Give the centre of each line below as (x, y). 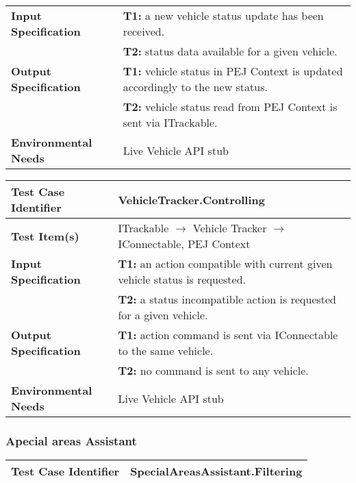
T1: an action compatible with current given (225, 263)
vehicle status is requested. (182, 279)
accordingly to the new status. (195, 87)
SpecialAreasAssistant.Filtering (216, 471)
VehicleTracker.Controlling (191, 199)
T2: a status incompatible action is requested (227, 299)
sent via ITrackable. (170, 122)
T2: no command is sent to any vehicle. (213, 370)
